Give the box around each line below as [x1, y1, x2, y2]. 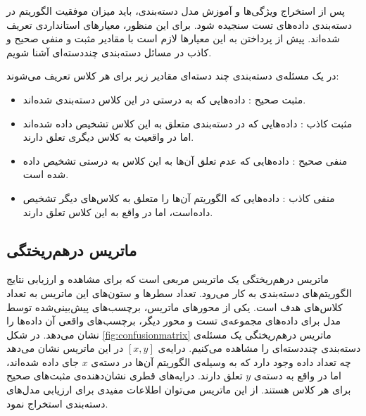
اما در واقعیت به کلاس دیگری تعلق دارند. [23, 130, 194, 144]
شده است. [23, 167, 69, 182]
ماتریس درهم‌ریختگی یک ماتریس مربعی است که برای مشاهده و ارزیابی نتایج [6, 272, 329, 286]
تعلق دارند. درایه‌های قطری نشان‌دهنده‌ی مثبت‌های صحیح [6, 368, 243, 383]
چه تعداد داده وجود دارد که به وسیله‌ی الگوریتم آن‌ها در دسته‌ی [91, 354, 351, 369]
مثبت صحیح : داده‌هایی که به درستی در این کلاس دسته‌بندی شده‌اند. [23, 92, 306, 106]
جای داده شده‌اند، [6, 354, 79, 369]
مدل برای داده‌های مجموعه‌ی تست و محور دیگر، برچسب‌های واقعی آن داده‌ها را [6, 313, 341, 328]
